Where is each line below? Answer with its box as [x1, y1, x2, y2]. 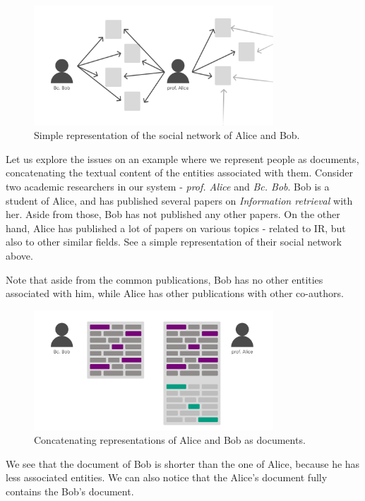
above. [6, 248, 33, 262]
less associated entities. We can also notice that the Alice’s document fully [6, 470, 328, 485]
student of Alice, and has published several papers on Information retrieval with [6, 193, 353, 207]
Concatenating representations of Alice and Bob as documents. [34, 433, 306, 447]
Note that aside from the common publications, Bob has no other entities [6, 272, 323, 286]
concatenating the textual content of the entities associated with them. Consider [6, 165, 353, 180]
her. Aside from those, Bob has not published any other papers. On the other [6, 207, 340, 222]
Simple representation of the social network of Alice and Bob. [34, 128, 300, 143]
